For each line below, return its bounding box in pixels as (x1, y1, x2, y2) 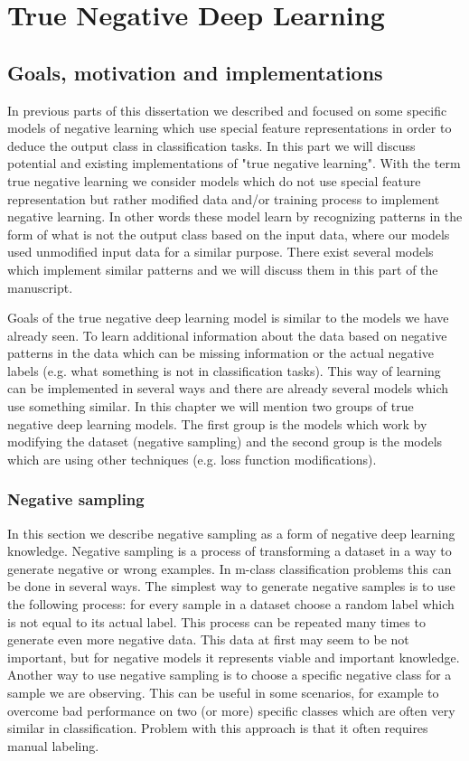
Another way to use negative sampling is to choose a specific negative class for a (7, 665, 452, 684)
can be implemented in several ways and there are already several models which (7, 379, 449, 398)
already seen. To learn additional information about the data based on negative (7, 325, 447, 344)
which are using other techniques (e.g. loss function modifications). (7, 449, 377, 468)
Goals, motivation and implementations (7, 58, 383, 86)
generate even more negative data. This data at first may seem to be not (7, 630, 409, 649)
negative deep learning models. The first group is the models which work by (7, 414, 427, 433)
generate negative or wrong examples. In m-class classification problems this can (7, 559, 452, 578)
